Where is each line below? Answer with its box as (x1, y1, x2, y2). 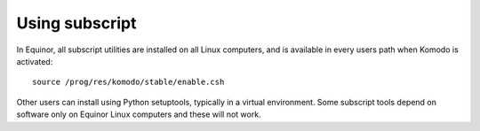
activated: (16, 56, 53, 66)
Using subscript (16, 13, 137, 33)
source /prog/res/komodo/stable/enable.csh (32, 77, 225, 88)
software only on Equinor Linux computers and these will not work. (16, 109, 261, 119)
